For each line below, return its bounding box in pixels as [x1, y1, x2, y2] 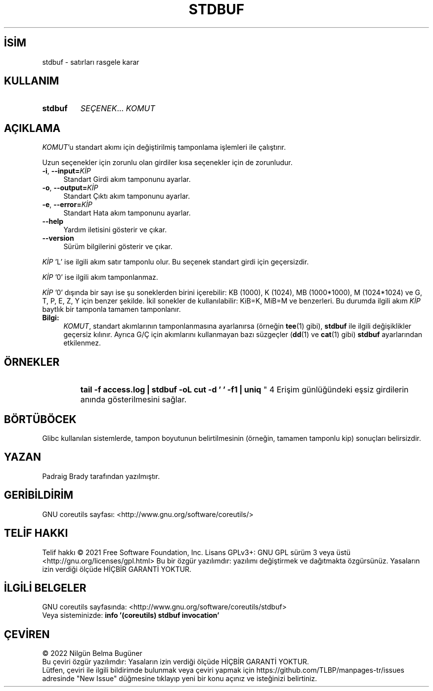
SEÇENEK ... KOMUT [80, 103, 155, 114]
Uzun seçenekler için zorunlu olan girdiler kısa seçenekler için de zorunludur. [42, 158, 293, 167]
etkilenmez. [63, 339, 101, 347]
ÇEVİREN [4, 628, 50, 641]
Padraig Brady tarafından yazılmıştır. [42, 472, 160, 480]
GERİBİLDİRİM [4, 489, 74, 502]
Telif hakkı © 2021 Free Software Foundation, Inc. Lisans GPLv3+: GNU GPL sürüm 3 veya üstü [42, 548, 351, 557]
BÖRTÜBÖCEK [4, 413, 77, 426]
